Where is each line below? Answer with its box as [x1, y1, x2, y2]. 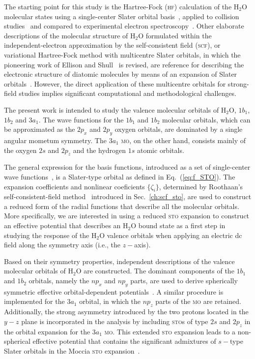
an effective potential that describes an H [4, 220, 128, 231]
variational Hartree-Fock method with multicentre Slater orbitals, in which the [4, 49, 241, 60]
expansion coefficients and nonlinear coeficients [4, 181, 145, 191]
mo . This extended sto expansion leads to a [104, 326, 236, 336]
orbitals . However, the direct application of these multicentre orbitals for [4, 78, 226, 89]
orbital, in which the [79, 296, 141, 306]
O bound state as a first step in [131, 220, 226, 231]
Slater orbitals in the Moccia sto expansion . [4, 345, 140, 356]
